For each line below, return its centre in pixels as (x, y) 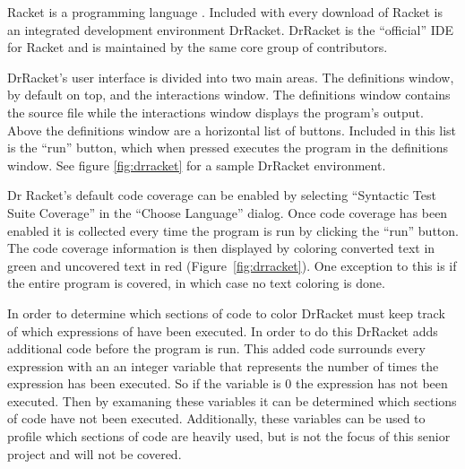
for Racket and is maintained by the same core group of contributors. (198, 47)
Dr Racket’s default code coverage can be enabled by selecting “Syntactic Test (222, 195)
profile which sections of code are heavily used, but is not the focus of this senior (229, 436)
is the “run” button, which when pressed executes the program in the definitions (228, 148)
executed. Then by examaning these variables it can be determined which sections (232, 400)
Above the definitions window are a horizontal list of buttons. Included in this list (232, 130)
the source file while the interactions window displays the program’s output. (215, 112)
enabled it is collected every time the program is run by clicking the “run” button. (233, 230)
